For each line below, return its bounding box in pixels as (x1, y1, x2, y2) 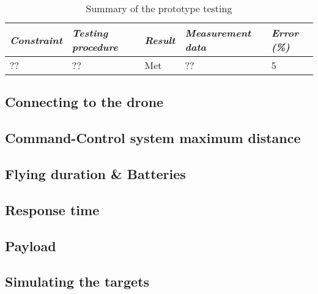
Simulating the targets (5, 272, 150, 291)
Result (144, 32, 176, 47)
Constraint (10, 32, 62, 47)
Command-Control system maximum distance (5, 128, 301, 147)
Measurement (185, 26, 251, 40)
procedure (72, 40, 119, 54)
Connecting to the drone (5, 92, 164, 111)
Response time (5, 200, 100, 219)
